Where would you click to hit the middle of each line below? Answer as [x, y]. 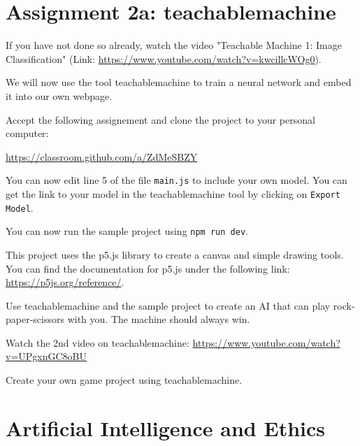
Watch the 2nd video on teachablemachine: [98, 342]
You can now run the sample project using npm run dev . [127, 231]
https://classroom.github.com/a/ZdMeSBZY [102, 156]
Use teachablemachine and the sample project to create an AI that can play [168, 305]
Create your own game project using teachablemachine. [124, 380]
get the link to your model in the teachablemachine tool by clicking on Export [173, 193]
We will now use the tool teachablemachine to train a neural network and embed [179, 82]
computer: [27, 133]
